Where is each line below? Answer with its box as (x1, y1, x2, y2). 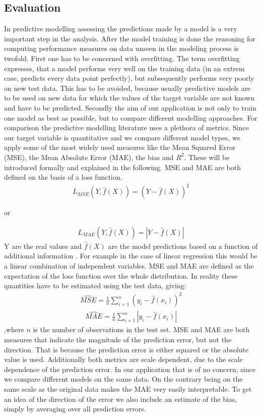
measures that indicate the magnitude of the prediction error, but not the (4, 334, 232, 344)
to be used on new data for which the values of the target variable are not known (4, 92, 255, 103)
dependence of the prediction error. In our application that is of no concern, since (4, 363, 255, 374)
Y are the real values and (4, 240, 82, 251)
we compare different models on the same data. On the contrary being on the (4, 374, 243, 384)
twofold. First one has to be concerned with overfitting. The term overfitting (4, 53, 240, 63)
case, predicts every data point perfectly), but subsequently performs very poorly (4, 73, 254, 83)
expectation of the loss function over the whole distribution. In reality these (4, 270, 238, 281)
